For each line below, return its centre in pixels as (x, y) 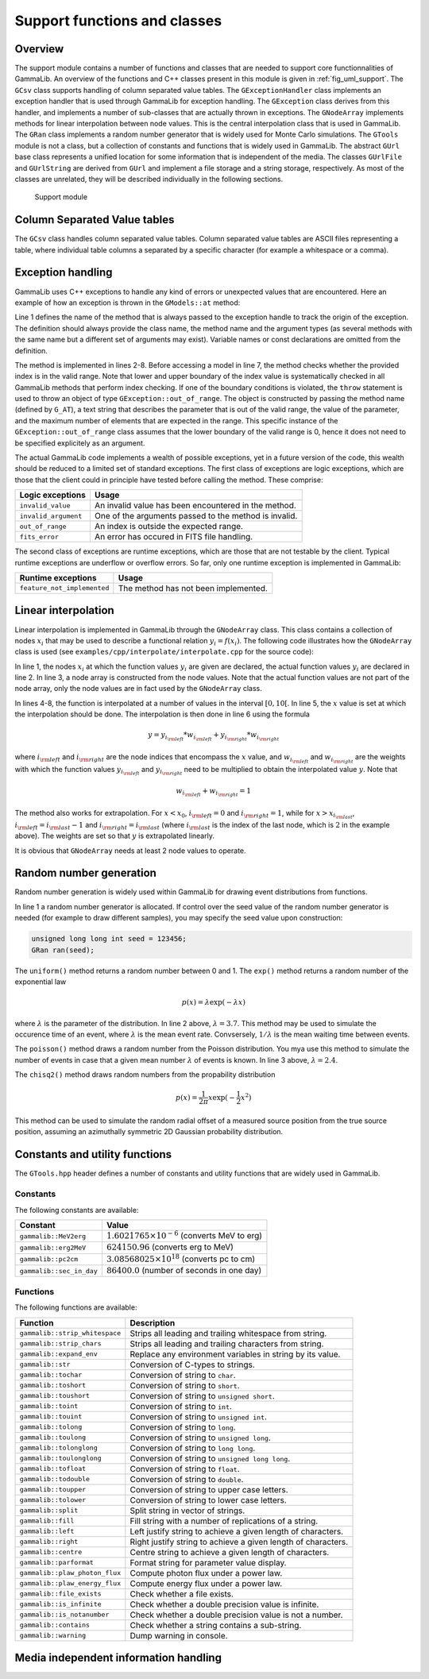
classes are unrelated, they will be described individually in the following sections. (149, 179)
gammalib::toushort (55, 1396)
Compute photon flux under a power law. (206, 1573)
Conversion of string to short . (185, 1385)
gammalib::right (49, 1542)
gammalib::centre (51, 1552)
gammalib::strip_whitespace (70, 1333)
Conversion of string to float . (185, 1469)
